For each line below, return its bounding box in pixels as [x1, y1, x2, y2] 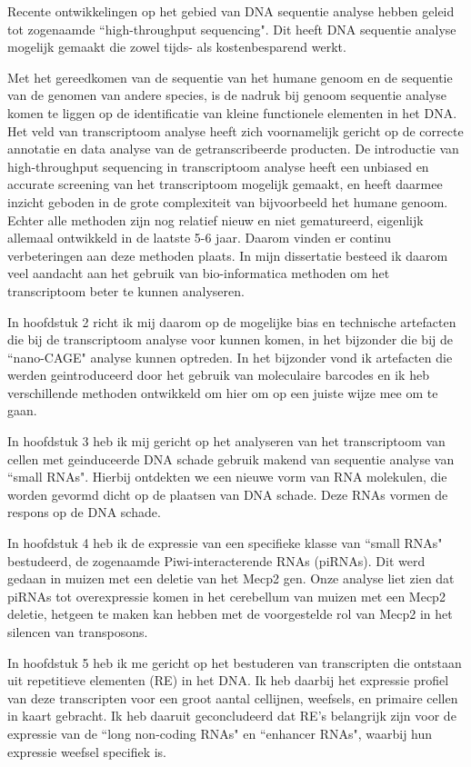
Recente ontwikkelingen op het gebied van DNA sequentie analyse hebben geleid [7, 2, 455, 20]
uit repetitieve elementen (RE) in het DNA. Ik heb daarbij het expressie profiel [7, 671, 449, 690]
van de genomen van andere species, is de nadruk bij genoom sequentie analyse [7, 85, 447, 105]
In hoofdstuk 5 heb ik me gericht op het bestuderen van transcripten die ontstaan [7, 652, 462, 672]
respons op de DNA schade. [7, 503, 161, 522]
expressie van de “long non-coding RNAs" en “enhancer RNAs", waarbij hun [7, 723, 433, 742]
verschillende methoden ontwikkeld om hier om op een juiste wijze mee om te [7, 383, 438, 402]
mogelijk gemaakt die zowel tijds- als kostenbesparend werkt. [7, 37, 346, 56]
